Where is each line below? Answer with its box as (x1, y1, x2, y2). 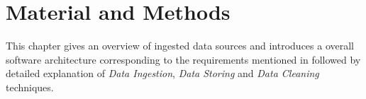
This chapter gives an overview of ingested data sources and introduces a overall (6, 38, 355, 53)
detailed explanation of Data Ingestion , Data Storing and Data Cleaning (6, 66, 319, 81)
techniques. (6, 79, 54, 94)
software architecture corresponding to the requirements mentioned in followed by (6, 52, 361, 66)
